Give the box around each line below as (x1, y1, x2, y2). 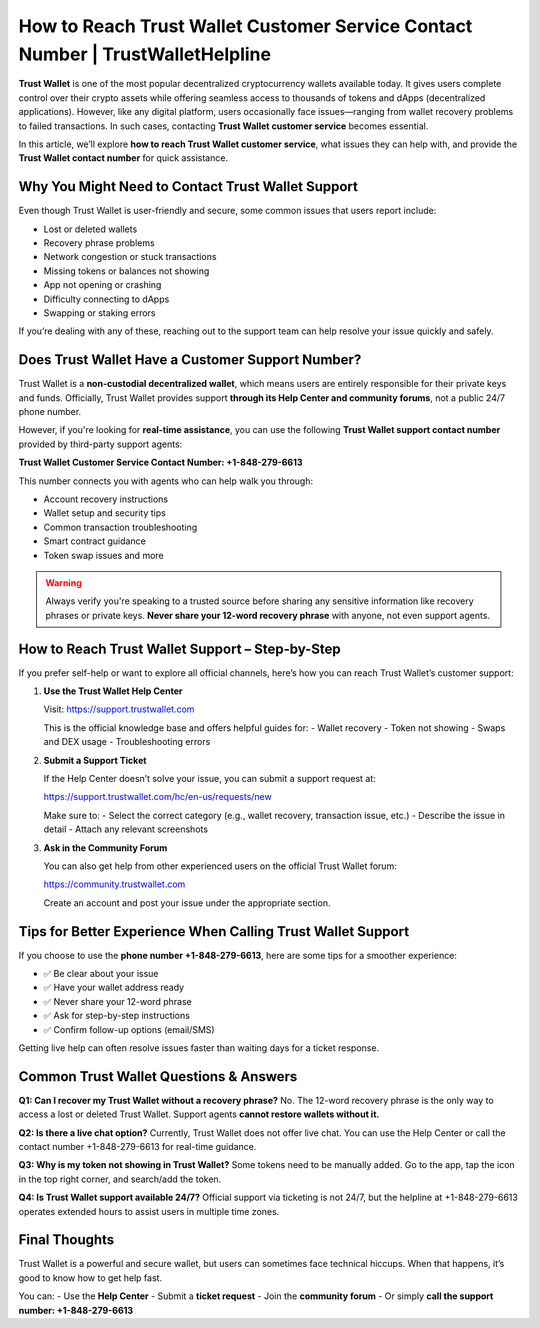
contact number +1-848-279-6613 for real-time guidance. (18, 1141, 257, 1153)
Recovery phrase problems (43, 236, 155, 249)
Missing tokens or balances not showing (43, 265, 210, 277)
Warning (45, 576, 82, 589)
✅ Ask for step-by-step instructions (43, 1010, 190, 1022)
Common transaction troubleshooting (43, 521, 198, 533)
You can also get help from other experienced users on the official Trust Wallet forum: (43, 860, 397, 872)
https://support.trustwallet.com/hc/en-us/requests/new (43, 791, 272, 803)
